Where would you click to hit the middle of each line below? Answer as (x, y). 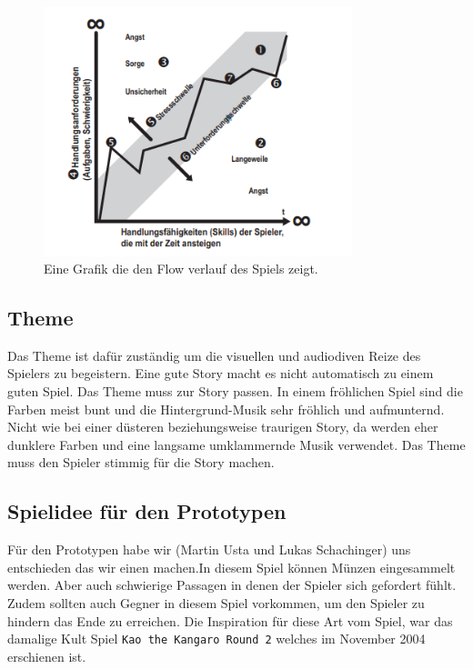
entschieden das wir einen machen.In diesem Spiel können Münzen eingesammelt (231, 567)
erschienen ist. (47, 656)
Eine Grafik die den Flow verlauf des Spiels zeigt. (181, 269)
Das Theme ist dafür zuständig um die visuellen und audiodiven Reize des (214, 355)
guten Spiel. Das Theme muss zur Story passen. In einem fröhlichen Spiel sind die (235, 391)
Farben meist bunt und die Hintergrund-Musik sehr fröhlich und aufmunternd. (226, 409)
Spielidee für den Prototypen (147, 511)
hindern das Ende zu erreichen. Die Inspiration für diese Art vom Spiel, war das (230, 620)
